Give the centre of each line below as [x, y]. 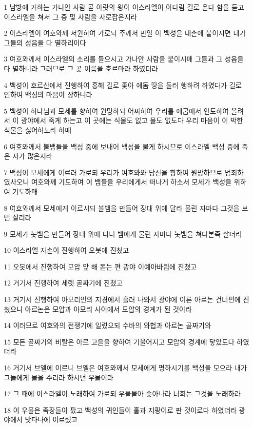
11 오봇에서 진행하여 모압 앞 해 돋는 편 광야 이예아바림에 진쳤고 [100, 266]
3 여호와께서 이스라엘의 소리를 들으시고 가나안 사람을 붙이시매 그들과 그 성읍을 [124, 59]
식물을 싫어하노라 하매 [38, 130]
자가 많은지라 [32, 156]
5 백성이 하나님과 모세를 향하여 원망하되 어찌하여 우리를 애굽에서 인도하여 [117, 111]
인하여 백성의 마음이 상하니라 [48, 94]
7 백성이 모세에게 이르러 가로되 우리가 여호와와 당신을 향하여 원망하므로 [113, 172]
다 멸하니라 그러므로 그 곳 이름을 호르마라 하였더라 [81, 68]
